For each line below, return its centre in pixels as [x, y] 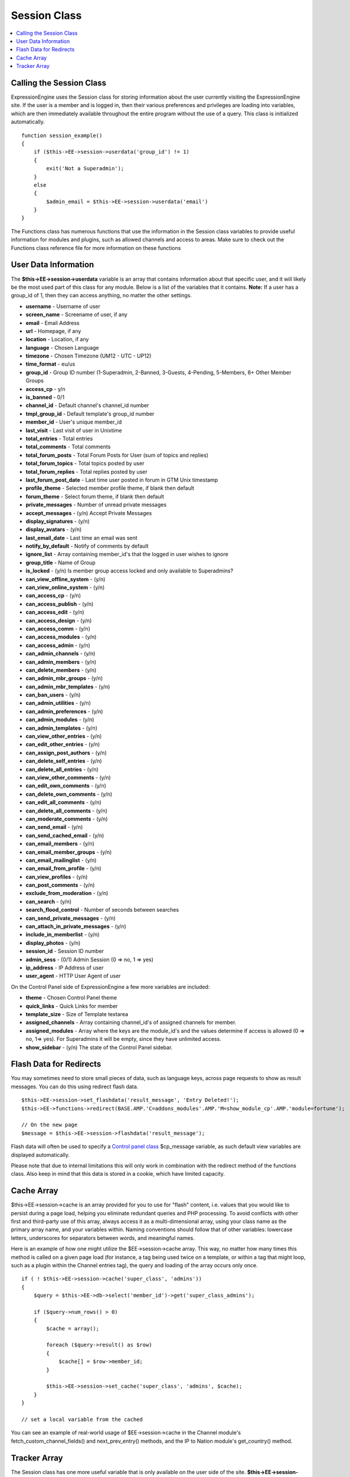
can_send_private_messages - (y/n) [71, 918]
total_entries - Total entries [59, 438]
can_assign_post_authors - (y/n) [66, 753]
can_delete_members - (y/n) [61, 670]
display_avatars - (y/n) [54, 529]
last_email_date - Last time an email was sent [82, 538]
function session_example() [62, 135]
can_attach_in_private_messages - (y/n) [76, 926]
